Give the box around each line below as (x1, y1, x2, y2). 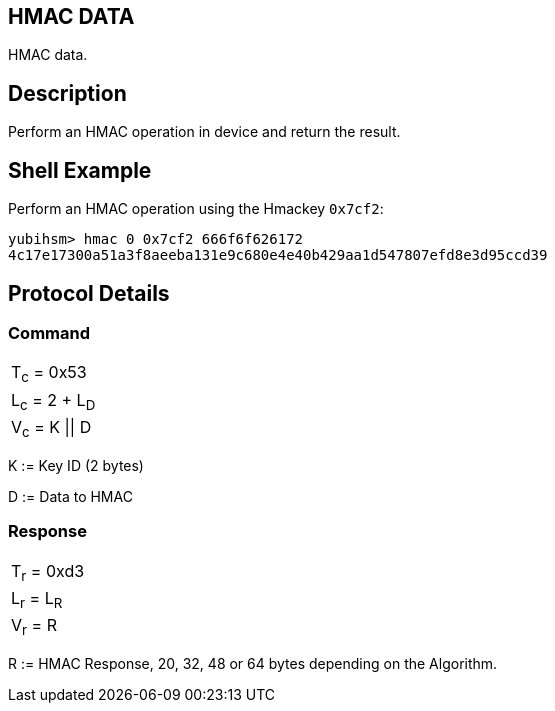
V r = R (11, 615, 57, 639)
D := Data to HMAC (8, 487, 133, 505)
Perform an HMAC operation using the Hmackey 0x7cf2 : (8, 200, 384, 218)
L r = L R (11, 587, 63, 612)
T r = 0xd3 (11, 560, 85, 584)
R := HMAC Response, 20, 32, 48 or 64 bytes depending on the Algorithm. (8, 655, 498, 673)
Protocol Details (8, 280, 170, 306)
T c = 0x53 (11, 362, 87, 386)
